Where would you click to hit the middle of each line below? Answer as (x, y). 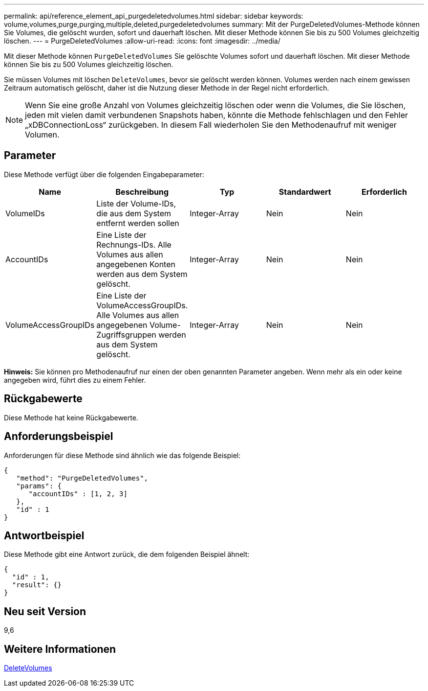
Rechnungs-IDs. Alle (134, 244)
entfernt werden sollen (138, 223)
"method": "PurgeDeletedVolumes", (82, 478)
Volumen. (42, 135)
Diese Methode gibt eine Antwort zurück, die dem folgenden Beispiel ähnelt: (127, 554)
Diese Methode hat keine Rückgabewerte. (71, 417)
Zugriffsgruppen (126, 334)
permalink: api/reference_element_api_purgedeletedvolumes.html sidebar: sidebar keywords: (154, 16)
